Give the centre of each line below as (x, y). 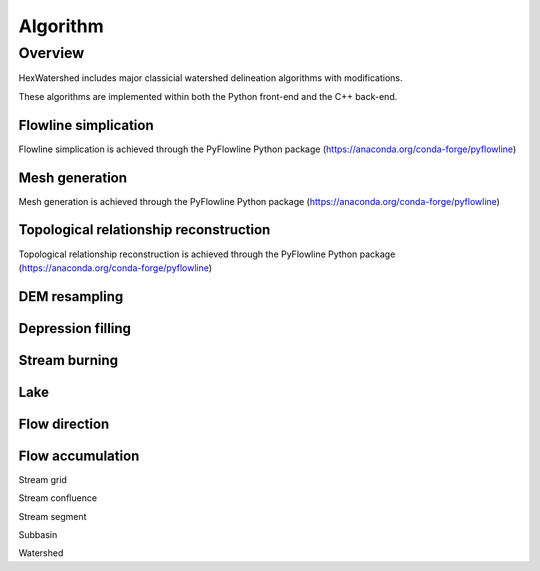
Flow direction (64, 423)
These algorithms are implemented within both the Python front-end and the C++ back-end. (208, 96)
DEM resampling (71, 296)
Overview (51, 53)
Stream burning (68, 360)
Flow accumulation (79, 455)
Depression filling (75, 328)
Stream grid (42, 479)
